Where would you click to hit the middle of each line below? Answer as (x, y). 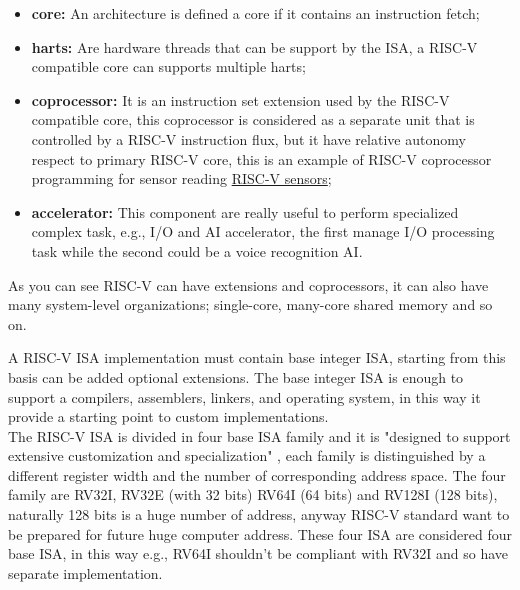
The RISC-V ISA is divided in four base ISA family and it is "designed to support (259, 435)
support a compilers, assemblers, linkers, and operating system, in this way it (244, 396)
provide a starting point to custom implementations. (168, 416)
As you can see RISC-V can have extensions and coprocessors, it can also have (248, 284)
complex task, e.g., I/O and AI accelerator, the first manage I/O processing (263, 231)
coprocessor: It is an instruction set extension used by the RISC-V (240, 99)
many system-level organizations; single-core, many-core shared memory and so (250, 304)
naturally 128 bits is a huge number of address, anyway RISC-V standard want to (259, 514)
